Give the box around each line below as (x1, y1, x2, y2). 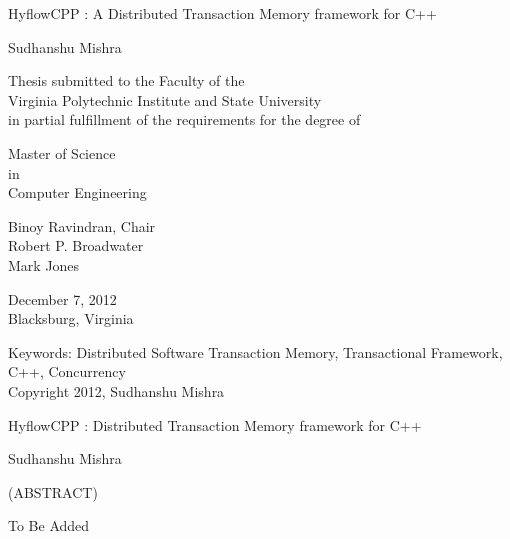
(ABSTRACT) (8, 481, 98, 502)
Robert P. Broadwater (8, 235, 144, 256)
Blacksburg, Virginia (8, 308, 134, 329)
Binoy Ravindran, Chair (8, 215, 156, 236)
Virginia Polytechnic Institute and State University (8, 89, 322, 110)
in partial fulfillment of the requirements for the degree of (8, 109, 361, 130)
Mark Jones (8, 254, 80, 275)
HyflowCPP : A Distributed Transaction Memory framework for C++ (8, 3, 437, 23)
